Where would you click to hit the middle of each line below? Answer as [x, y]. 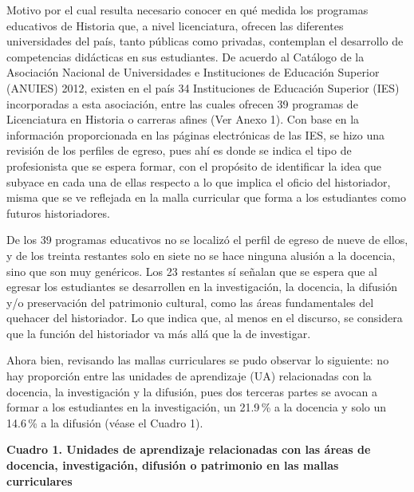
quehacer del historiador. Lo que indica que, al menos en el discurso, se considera [205, 318]
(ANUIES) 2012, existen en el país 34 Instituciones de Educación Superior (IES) [203, 87]
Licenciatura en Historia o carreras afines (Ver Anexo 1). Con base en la [183, 119]
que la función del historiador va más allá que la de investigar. [159, 333]
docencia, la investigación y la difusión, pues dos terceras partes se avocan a [192, 391]
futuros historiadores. [58, 213]
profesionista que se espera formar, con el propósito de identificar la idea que [194, 165]
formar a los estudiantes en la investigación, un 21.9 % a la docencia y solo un [197, 407]
